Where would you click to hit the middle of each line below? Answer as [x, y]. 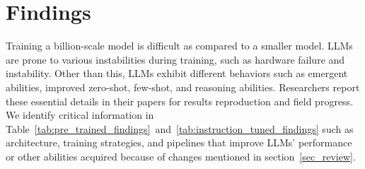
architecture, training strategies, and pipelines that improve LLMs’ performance [179, 142]
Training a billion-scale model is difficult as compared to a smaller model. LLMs [179, 46]
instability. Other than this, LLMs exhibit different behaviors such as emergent [177, 73]
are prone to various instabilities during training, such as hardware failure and [175, 59]
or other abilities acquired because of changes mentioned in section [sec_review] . [181, 156]
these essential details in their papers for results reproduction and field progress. [180, 101]
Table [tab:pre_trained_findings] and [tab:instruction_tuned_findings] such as [180, 128]
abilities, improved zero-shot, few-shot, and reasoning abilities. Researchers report [183, 87]
